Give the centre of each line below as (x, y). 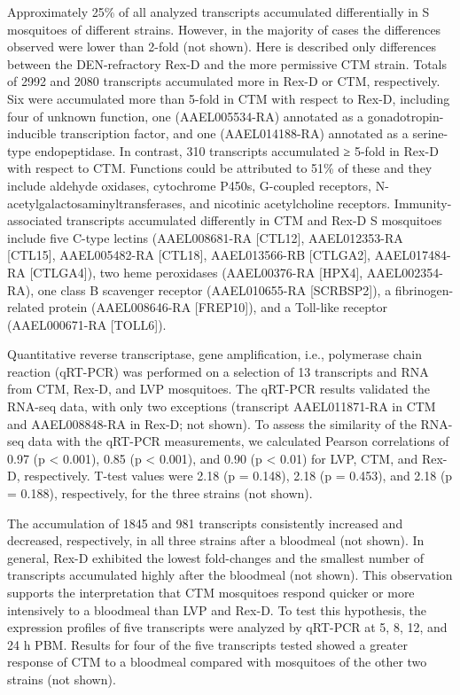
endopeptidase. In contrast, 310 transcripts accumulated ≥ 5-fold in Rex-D (237, 150)
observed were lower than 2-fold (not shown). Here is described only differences (222, 47)
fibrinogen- (424, 289)
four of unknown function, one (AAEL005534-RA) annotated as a (186, 116)
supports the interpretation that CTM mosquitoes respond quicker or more (211, 592)
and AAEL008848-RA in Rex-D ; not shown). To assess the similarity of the (212, 423)
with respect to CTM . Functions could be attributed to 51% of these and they (220, 168)
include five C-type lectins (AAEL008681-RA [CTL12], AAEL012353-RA (205, 237)
